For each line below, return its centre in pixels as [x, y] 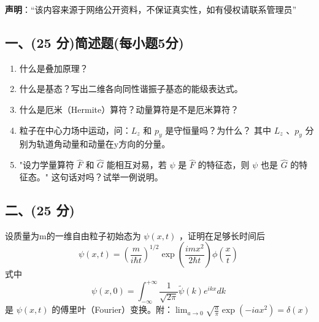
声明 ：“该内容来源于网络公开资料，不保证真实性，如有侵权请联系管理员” [151, 9]
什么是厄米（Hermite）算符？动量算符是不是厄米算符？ [129, 109]
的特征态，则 [224, 165]
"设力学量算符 [47, 165]
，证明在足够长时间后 [222, 235]
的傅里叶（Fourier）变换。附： [113, 309]
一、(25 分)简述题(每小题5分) [94, 42]
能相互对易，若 [136, 165]
